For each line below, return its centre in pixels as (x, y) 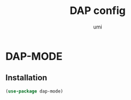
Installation (26, 78)
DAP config (98, 11)
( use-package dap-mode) (35, 91)
